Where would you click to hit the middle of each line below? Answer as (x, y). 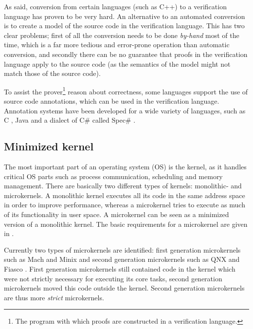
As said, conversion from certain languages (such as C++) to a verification (115, 6)
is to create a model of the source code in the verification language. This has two (124, 26)
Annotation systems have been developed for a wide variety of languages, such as (125, 110)
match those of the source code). (52, 73)
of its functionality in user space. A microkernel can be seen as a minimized (117, 214)
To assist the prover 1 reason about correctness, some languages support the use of (126, 91)
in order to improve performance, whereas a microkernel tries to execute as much (125, 205)
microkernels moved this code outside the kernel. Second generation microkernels (124, 288)
